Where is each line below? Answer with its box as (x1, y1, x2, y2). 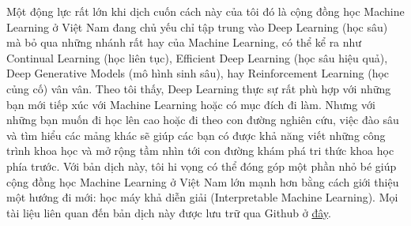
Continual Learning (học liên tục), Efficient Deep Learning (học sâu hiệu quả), (6, 49, 388, 66)
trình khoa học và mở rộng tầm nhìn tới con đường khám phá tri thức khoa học (6, 142, 394, 159)
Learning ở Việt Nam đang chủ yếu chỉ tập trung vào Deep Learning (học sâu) (6, 18, 388, 35)
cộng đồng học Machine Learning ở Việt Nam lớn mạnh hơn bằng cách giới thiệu (6, 173, 399, 190)
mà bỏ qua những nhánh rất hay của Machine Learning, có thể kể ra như (6, 34, 362, 51)
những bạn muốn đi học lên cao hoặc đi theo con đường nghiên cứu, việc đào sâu (6, 111, 399, 128)
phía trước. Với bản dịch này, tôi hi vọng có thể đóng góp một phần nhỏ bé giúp (6, 157, 397, 174)
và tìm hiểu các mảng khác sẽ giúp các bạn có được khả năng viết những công (6, 126, 386, 143)
